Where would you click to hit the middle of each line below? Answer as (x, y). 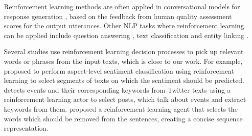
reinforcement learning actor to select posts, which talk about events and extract (125, 99)
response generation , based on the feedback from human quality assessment (118, 16)
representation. (26, 128)
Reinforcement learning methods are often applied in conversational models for (122, 6)
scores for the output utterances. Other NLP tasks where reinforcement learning (124, 26)
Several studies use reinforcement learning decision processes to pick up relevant (124, 51)
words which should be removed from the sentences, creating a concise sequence (123, 118)
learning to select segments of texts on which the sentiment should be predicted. (124, 80)
